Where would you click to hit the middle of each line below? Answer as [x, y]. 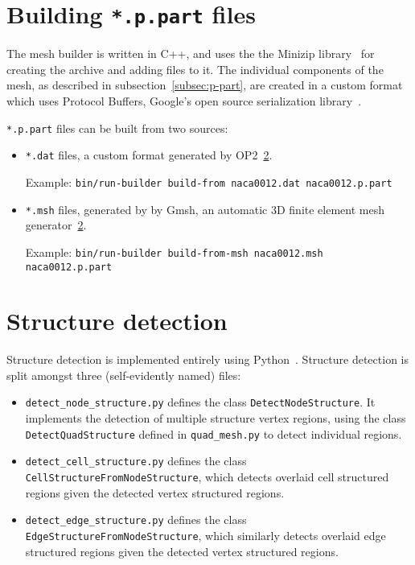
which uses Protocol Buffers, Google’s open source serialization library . [184, 101]
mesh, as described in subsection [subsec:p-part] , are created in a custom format [205, 85]
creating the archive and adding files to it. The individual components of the [195, 69]
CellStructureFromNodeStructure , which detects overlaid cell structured [207, 477]
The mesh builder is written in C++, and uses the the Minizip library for [191, 54]
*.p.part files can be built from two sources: [117, 128]
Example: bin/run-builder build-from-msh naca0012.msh [174, 252]
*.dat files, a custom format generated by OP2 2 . [149, 155]
